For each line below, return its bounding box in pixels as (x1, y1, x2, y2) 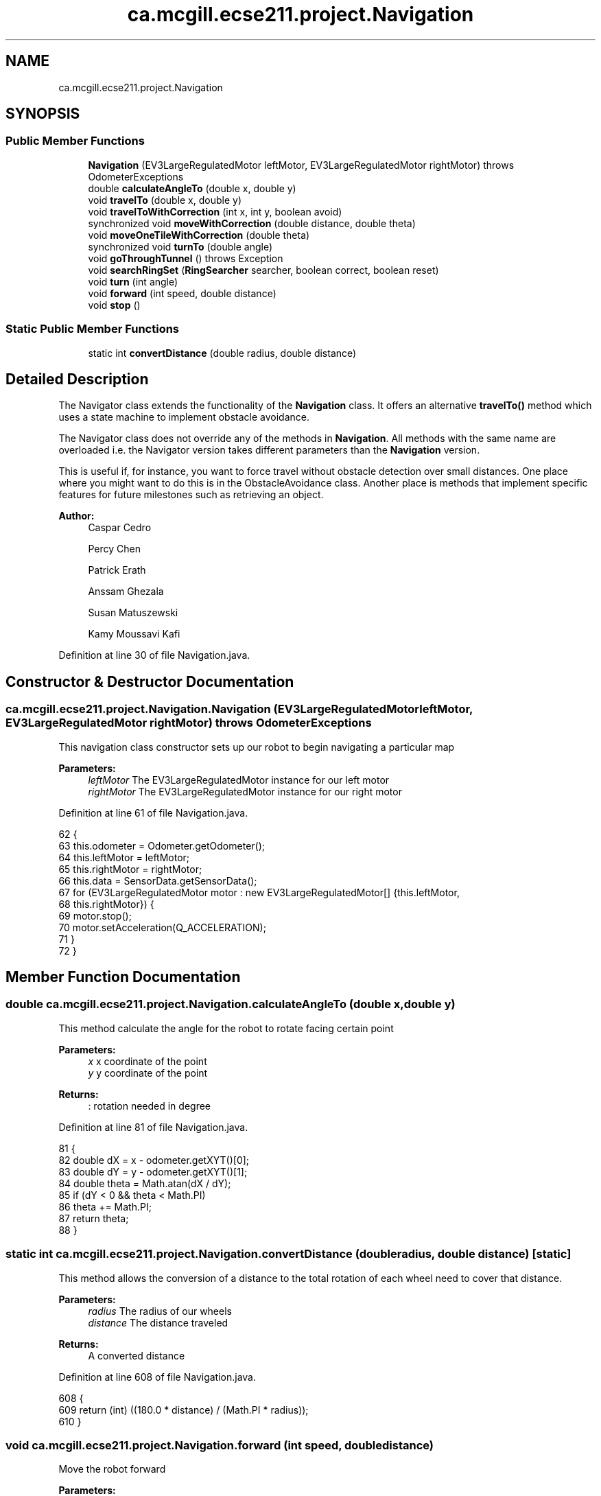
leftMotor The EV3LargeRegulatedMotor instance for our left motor (88, 773, 390, 786)
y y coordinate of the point (88, 1066, 208, 1079)
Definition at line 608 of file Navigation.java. (58, 1370, 257, 1383)
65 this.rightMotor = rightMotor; (58, 863, 202, 875)
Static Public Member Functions (5, 322, 180, 336)
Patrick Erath (88, 564, 146, 576)
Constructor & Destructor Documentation (5, 673, 294, 690)
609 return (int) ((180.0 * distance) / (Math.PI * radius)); (58, 1403, 309, 1416)
